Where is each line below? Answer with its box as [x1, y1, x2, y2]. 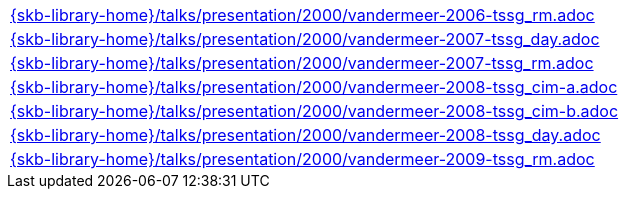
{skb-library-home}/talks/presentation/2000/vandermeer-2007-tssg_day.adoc [10, 29, 600, 49]
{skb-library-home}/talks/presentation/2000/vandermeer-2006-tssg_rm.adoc [10, 5, 595, 25]
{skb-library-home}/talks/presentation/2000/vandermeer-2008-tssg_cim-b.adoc [10, 101, 619, 121]
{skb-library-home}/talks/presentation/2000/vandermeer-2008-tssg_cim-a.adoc [10, 77, 618, 97]
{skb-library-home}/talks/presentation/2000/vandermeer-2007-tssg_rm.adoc [10, 53, 594, 73]
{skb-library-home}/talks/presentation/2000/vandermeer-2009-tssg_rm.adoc [10, 149, 595, 169]
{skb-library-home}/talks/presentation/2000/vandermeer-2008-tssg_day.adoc [10, 125, 601, 145]
